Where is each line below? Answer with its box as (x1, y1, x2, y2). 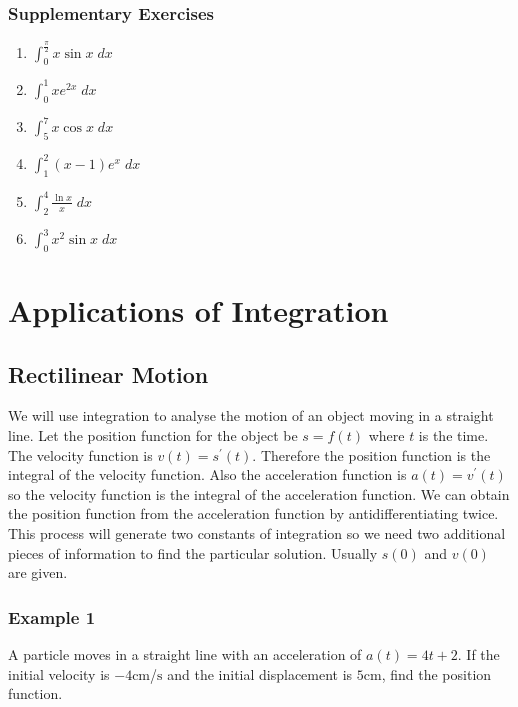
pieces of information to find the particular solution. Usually (8, 542, 378, 563)
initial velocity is (8, 663, 110, 684)
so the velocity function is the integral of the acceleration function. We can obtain (8, 483, 510, 504)
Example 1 (8, 604, 96, 629)
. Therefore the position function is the (252, 444, 491, 465)
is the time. (418, 425, 489, 446)
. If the (457, 644, 500, 664)
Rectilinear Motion (8, 358, 209, 389)
